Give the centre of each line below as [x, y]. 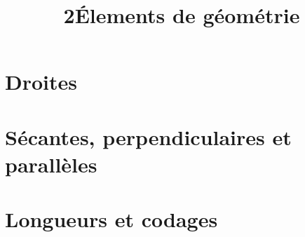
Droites [41, 82]
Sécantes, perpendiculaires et [148, 136]
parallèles [51, 164]
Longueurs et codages [111, 219]
